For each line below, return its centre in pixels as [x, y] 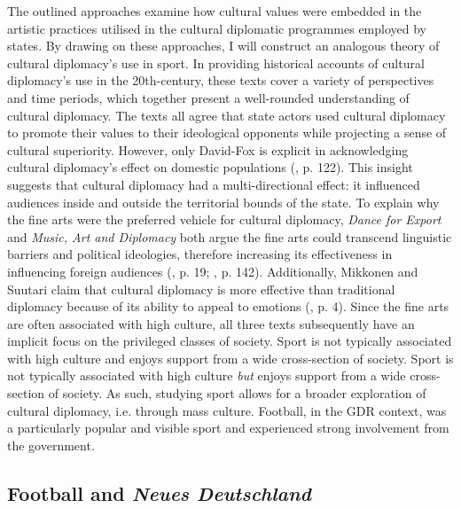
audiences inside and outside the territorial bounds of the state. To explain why [223, 202]
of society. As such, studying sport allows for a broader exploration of [237, 393]
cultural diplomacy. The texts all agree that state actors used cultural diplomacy [227, 115]
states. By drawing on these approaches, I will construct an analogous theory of [223, 46]
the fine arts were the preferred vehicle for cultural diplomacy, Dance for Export [224, 219]
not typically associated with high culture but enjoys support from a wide [207, 375]
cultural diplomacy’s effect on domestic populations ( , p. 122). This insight [210, 167]
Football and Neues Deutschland [159, 492]
